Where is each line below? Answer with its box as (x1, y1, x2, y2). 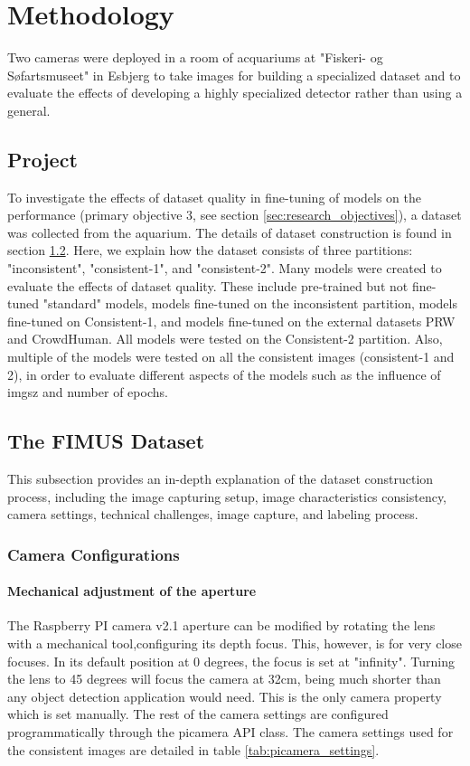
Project (7, 145, 78, 173)
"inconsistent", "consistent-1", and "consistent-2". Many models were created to (7, 259, 442, 278)
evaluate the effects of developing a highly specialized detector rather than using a (7, 83, 463, 102)
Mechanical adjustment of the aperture (7, 582, 257, 601)
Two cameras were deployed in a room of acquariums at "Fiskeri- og (7, 48, 383, 67)
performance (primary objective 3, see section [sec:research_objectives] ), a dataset (7, 205, 462, 224)
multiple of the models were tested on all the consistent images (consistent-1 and (7, 347, 455, 366)
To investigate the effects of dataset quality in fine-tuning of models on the (7, 187, 422, 206)
